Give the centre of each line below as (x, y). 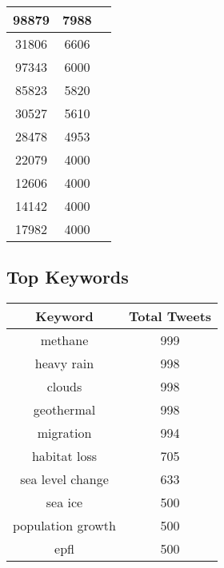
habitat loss (64, 456)
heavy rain (64, 363)
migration (64, 433)
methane (64, 340)
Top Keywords (68, 277)
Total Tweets (170, 316)
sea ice (64, 502)
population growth (64, 526)
